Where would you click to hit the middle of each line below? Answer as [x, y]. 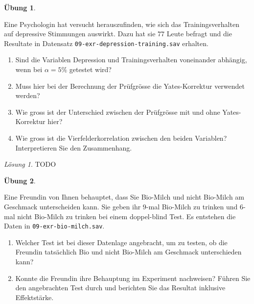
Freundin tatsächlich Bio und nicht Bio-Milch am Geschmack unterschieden [128, 252]
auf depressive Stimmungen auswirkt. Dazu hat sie [80, 34]
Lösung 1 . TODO [30, 164]
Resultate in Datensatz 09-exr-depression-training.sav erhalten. [106, 43]
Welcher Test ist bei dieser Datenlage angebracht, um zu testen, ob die [121, 242]
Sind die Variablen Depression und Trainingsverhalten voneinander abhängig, [131, 60]
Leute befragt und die [199, 34]
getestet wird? [90, 69]
